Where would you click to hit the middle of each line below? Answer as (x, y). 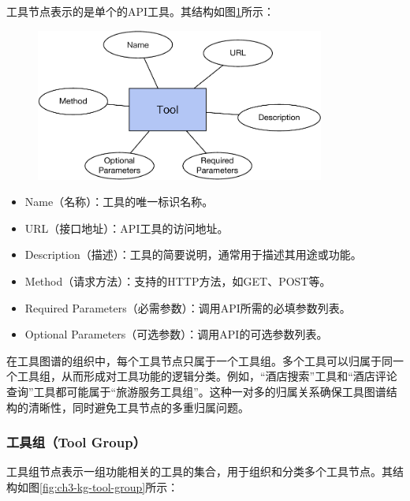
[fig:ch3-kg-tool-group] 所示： (109, 486)
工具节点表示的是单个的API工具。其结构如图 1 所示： (141, 11)
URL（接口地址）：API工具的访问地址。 (127, 228)
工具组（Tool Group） (76, 442)
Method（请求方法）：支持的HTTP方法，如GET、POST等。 (178, 280)
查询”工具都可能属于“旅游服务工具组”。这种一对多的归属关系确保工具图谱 (196, 391)
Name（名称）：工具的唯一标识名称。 (119, 202)
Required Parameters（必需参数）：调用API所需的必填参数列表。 (188, 307)
